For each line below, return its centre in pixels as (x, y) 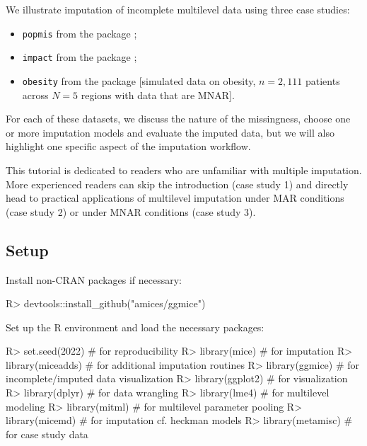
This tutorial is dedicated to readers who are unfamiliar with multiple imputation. (184, 170)
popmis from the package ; (80, 33)
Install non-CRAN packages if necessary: (94, 279)
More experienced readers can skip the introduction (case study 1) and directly (177, 184)
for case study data (47, 434)
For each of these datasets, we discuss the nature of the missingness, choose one (178, 119)
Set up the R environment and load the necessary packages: (135, 327)
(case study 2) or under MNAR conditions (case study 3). (131, 211)
